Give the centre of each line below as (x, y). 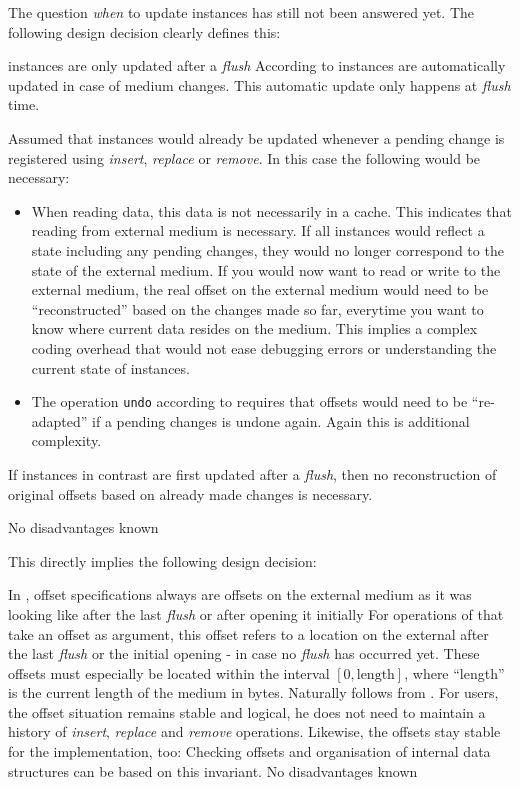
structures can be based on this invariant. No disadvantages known (213, 770)
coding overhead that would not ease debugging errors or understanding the (264, 347)
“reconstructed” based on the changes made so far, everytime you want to (257, 308)
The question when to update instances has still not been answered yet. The (241, 12)
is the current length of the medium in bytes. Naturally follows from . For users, (253, 692)
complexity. (66, 440)
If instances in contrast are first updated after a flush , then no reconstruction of (252, 473)
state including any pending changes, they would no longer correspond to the (267, 249)
